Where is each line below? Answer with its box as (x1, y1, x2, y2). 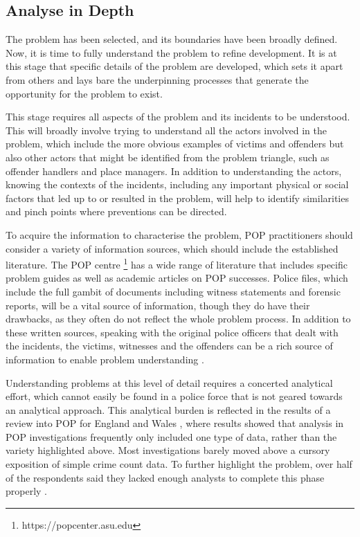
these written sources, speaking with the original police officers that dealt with (6, 325, 339, 339)
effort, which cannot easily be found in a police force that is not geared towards (6, 389, 343, 403)
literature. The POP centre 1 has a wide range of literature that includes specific (6, 255, 348, 271)
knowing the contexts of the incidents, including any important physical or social (6, 177, 349, 192)
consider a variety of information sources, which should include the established (6, 241, 339, 255)
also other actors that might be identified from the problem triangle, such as (6, 149, 330, 164)
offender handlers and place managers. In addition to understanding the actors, (6, 163, 342, 178)
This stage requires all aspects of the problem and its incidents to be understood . (6, 109, 350, 124)
